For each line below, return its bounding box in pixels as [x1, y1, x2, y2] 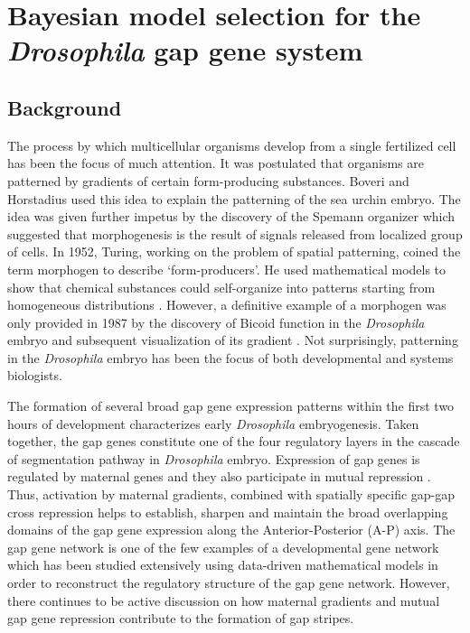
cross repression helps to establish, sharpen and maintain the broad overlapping [7, 502, 448, 521]
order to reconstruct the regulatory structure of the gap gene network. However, [7, 573, 450, 592]
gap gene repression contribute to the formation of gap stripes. [7, 609, 354, 628]
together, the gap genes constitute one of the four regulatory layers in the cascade [7, 432, 460, 451]
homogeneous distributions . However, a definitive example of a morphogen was [7, 295, 446, 314]
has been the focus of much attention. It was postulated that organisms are [7, 154, 424, 172]
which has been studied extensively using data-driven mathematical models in [7, 555, 438, 574]
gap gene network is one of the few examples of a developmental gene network [7, 537, 439, 556]
